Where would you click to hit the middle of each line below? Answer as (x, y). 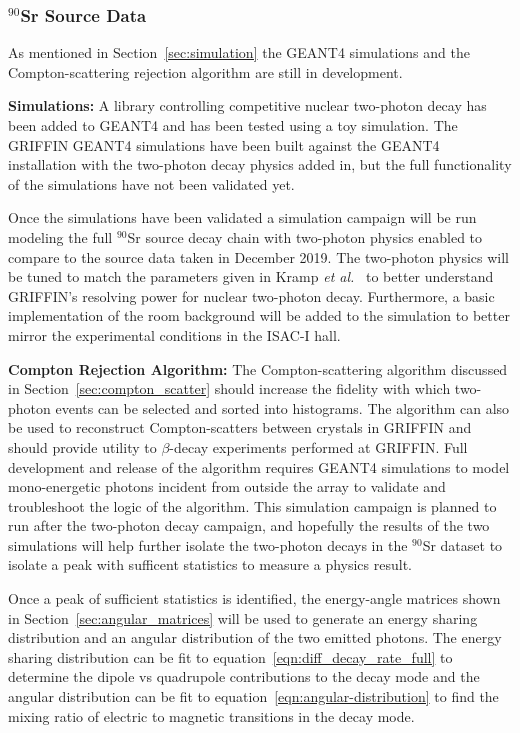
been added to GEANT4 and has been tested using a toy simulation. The (233, 125)
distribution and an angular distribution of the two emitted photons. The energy (255, 637)
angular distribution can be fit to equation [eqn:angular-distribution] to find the (253, 696)
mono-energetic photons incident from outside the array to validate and (227, 486)
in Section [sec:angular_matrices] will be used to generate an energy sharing (243, 617)
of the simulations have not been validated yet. (151, 183)
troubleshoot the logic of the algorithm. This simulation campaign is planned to (252, 505)
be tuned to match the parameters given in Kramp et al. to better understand (251, 276)
